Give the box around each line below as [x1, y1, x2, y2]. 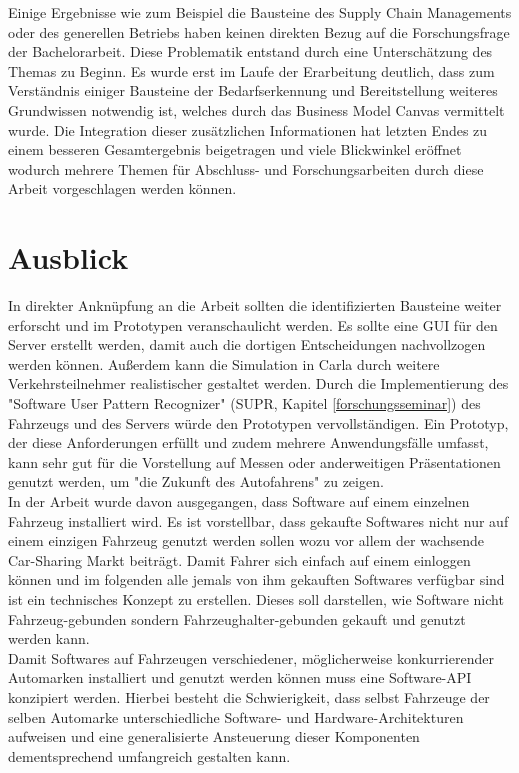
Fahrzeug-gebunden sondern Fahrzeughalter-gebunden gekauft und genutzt [8, 608, 466, 629]
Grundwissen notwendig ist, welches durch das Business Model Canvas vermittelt [8, 99, 505, 120]
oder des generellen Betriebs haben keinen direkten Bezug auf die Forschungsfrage [8, 21, 510, 42]
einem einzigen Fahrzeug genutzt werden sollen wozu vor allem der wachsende [8, 530, 485, 551]
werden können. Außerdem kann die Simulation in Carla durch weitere [8, 353, 440, 374]
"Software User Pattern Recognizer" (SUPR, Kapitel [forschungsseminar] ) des [8, 393, 481, 414]
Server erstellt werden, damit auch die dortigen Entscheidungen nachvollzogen [8, 334, 486, 355]
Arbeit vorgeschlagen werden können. [8, 178, 237, 199]
